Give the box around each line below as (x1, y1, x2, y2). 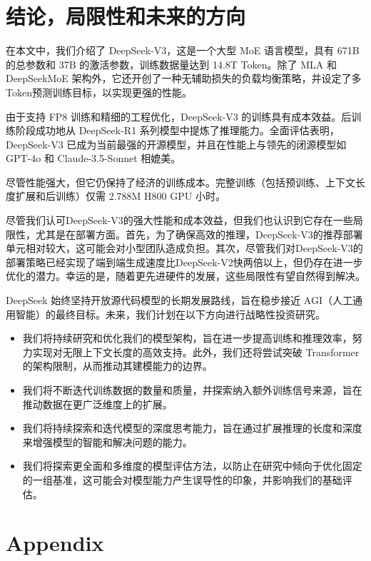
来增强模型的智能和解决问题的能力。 (22, 434, 193, 449)
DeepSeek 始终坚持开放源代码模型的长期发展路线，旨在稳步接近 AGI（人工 (6, 293, 352, 308)
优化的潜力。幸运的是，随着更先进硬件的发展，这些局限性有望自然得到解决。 (6, 268, 365, 283)
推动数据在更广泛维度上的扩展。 (22, 396, 173, 411)
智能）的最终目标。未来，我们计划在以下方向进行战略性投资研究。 (15, 306, 325, 321)
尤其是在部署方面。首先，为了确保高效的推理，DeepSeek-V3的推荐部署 (35, 226, 363, 241)
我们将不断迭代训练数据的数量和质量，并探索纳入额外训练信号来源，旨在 (22, 383, 362, 397)
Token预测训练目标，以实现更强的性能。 (6, 84, 192, 99)
